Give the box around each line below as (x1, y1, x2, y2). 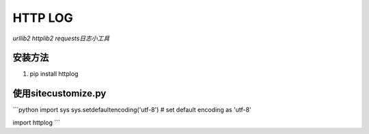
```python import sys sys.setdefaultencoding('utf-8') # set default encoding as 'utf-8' (12, 106, 252, 114)
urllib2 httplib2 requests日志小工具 (12, 34, 110, 42)
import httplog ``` (12, 118, 61, 126)
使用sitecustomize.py (12, 88, 107, 99)
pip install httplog (29, 70, 79, 78)
